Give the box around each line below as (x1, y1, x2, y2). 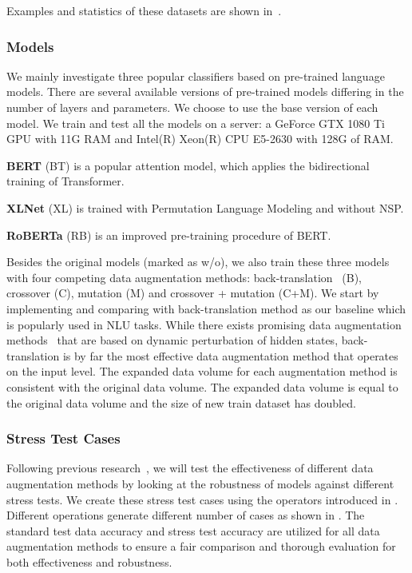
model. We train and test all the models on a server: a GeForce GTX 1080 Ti (6, 114, 386, 131)
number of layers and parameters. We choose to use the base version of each (6, 99, 378, 115)
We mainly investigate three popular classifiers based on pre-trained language (6, 67, 385, 84)
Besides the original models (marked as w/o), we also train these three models (6, 253, 390, 270)
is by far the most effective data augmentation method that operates (62, 347, 398, 364)
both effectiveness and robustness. (6, 553, 172, 570)
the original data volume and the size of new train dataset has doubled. (6, 394, 356, 411)
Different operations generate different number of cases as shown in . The (6, 507, 365, 523)
